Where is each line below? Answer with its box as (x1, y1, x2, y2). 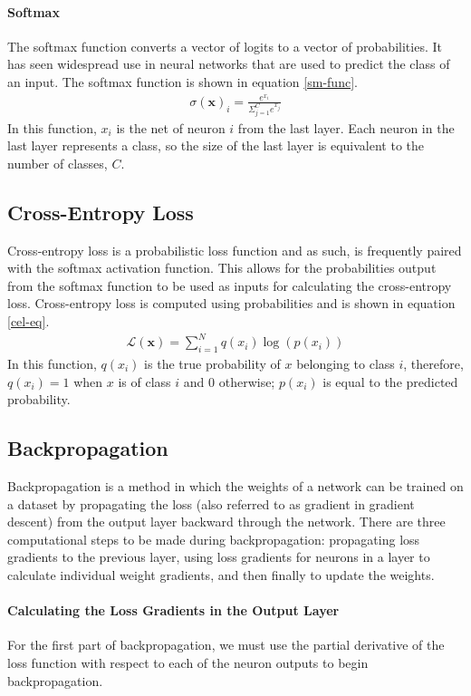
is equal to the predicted (322, 372, 458, 391)
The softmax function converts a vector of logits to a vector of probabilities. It (7, 36, 442, 55)
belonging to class (296, 354, 395, 372)
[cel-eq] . (7, 312, 50, 331)
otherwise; (218, 372, 275, 391)
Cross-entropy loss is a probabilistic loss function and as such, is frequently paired (7, 240, 462, 259)
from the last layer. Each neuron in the (237, 118, 455, 137)
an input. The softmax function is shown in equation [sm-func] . (7, 72, 358, 91)
